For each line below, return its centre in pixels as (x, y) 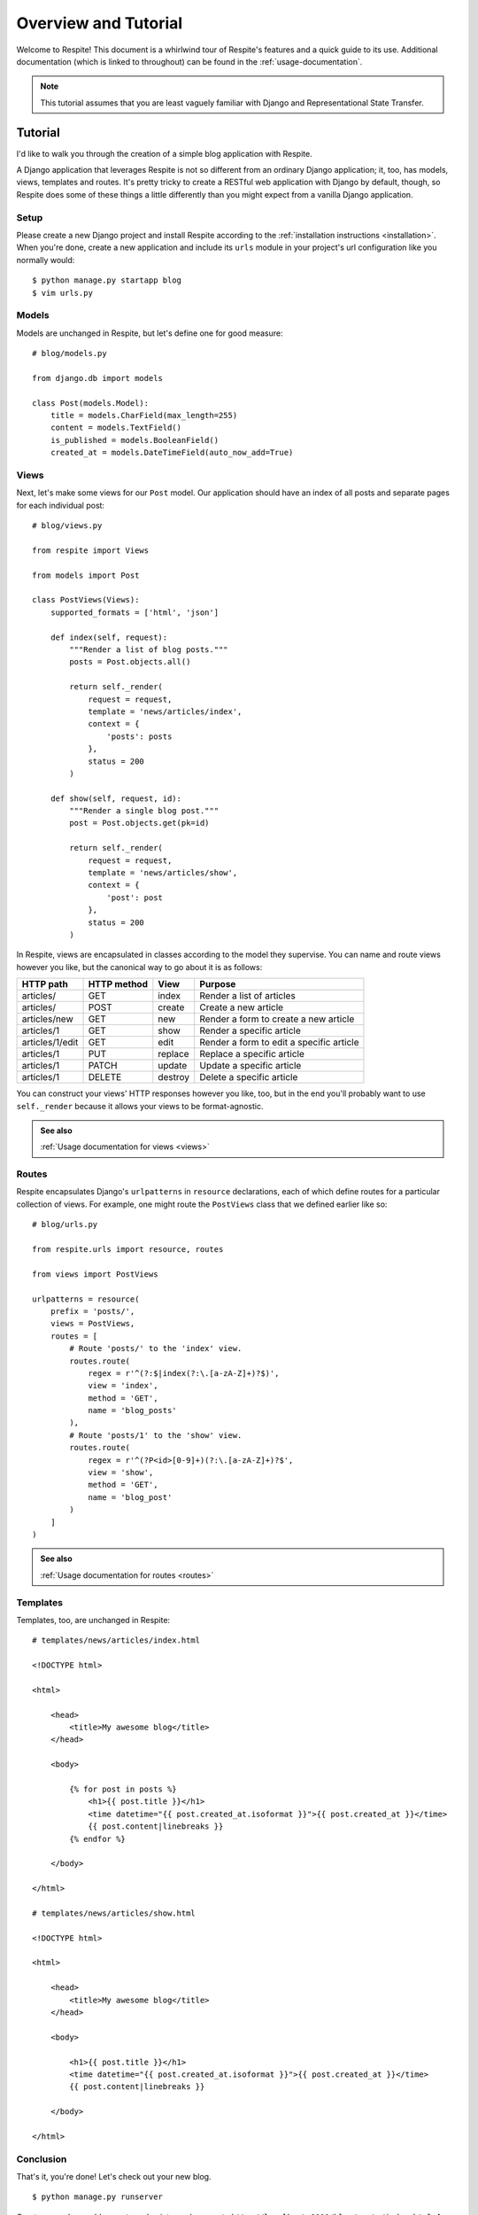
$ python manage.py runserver (98, 2197)
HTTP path (45, 984)
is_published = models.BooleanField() (135, 440)
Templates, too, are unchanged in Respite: (93, 1620)
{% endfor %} (97, 1839)
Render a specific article (250, 1030)
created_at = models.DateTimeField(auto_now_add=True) (172, 453)
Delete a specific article (249, 1077)
